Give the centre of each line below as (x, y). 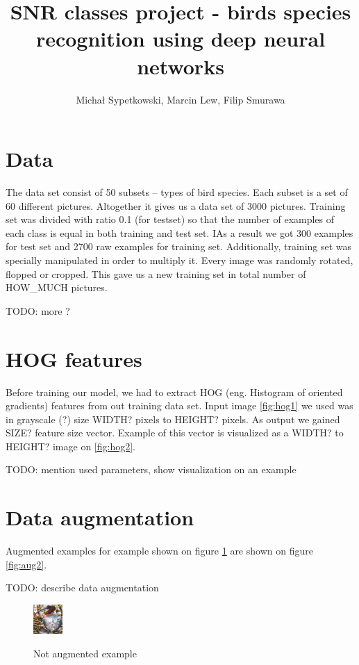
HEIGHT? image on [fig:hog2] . (70, 446)
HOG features (74, 358)
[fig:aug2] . (26, 564)
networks (181, 66)
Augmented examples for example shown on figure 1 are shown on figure (159, 551)
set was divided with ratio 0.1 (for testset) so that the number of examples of (170, 219)
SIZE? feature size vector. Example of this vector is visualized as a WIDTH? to (175, 433)
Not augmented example (85, 653)
